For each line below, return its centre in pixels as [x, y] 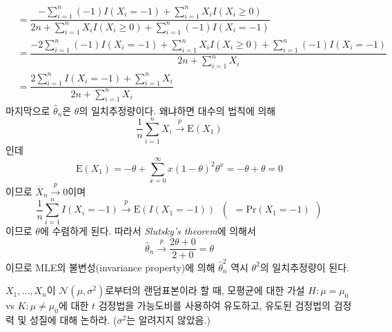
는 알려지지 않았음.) [168, 320]
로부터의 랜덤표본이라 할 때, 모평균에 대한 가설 [205, 290]
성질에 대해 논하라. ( [73, 320]
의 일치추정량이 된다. [304, 267]
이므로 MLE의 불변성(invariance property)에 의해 [110, 267]
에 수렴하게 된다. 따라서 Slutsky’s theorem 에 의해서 [148, 231]
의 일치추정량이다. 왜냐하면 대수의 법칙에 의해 [177, 110]
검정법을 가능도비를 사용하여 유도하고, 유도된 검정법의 [214, 305]
